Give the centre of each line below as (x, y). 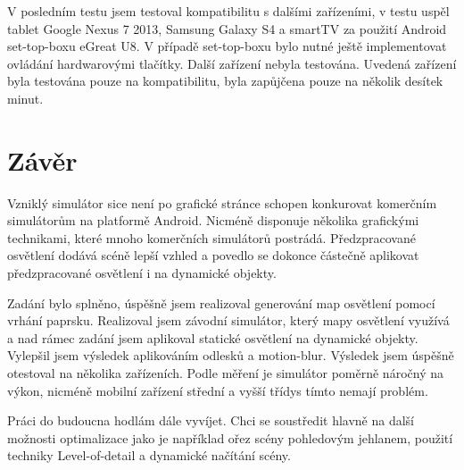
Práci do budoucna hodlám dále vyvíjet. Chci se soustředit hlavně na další (211, 420)
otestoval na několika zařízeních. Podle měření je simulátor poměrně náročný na (225, 373)
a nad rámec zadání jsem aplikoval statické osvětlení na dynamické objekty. (213, 337)
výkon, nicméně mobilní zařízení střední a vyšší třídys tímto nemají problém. (218, 390)
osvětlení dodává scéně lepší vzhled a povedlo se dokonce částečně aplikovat (213, 255)
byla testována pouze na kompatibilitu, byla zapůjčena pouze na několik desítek (225, 81)
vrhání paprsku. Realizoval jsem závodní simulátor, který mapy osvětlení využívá (228, 320)
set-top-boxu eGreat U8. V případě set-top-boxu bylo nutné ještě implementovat (227, 46)
